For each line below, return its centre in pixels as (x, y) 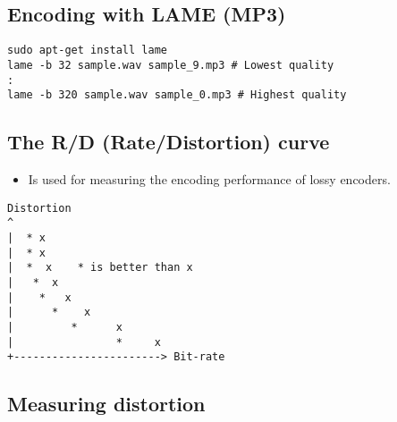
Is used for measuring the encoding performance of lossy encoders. (209, 179)
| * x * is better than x (100, 268)
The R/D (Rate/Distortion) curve (169, 142)
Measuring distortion (106, 404)
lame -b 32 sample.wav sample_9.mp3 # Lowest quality (171, 65)
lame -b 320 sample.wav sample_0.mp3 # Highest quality (177, 95)
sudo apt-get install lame (87, 51)
